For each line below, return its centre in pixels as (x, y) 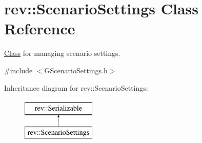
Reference (40, 28)
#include (18, 70)
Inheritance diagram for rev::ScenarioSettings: (76, 87)
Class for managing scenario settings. (62, 53)
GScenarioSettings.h (76, 70)
